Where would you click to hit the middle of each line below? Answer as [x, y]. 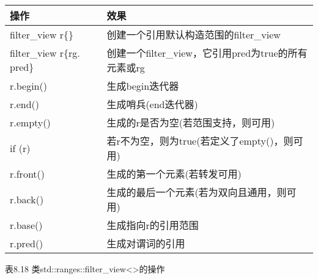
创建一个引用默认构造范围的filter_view [194, 34]
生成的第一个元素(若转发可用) [174, 174]
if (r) [20, 148]
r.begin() [28, 85]
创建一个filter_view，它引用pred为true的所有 [207, 53]
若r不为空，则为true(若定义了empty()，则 [200, 141]
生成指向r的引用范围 [153, 225]
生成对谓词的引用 [146, 243]
